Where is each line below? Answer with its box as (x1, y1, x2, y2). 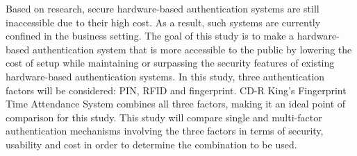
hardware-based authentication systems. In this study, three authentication (6, 69, 325, 83)
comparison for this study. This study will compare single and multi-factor (6, 110, 322, 124)
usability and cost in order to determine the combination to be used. (6, 137, 297, 151)
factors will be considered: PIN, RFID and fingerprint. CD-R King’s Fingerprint (6, 83, 347, 97)
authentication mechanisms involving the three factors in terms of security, (6, 123, 324, 138)
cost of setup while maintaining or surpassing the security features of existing (6, 55, 335, 70)
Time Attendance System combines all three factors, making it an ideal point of (6, 96, 346, 111)
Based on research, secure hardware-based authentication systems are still (6, 1, 319, 15)
